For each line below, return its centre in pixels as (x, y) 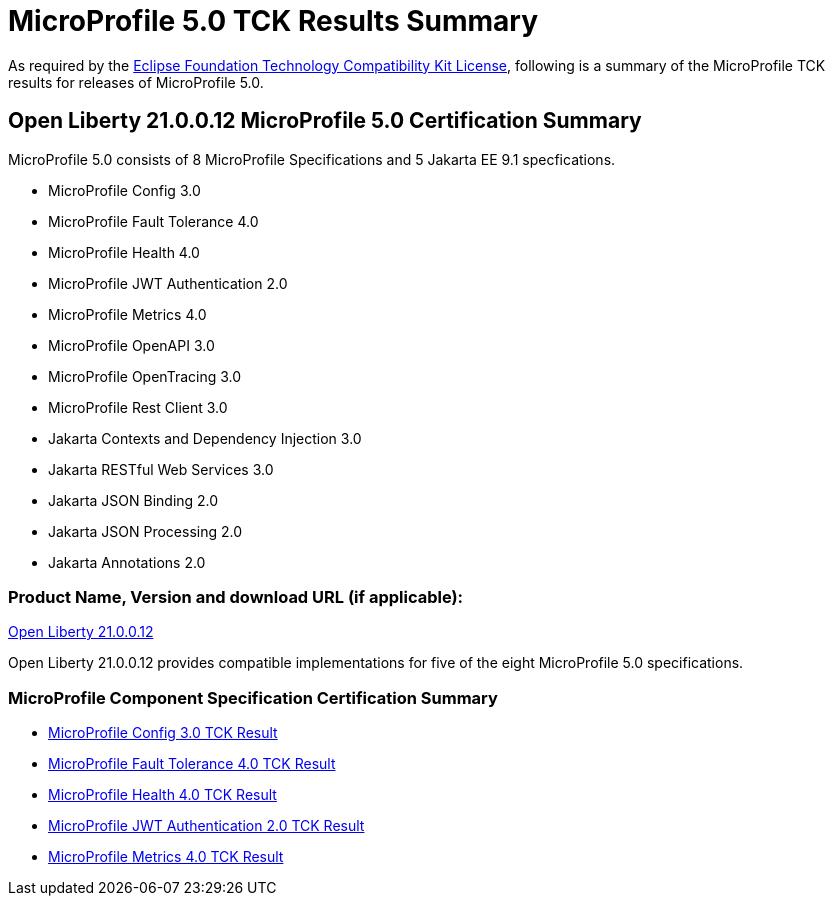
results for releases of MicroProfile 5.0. (136, 82)
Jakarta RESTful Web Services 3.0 (161, 469)
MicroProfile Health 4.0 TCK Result (162, 795)
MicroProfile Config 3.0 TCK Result (163, 733)
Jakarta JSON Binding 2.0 (133, 500)
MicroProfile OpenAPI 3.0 (131, 345)
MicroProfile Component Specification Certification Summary (253, 697)
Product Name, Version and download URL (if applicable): (236, 596)
